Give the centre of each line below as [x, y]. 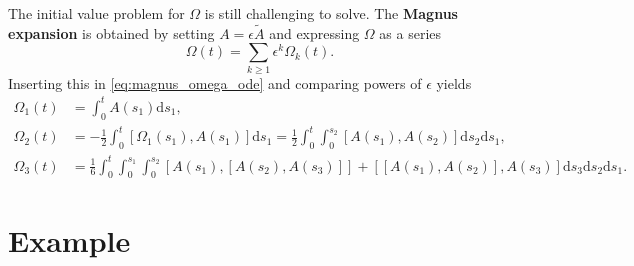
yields [454, 82]
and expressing [314, 32]
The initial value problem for [96, 13]
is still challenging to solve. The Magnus [331, 13]
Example [69, 239]
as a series [410, 32]
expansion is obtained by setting [111, 32]
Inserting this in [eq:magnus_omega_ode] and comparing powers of [215, 82]
